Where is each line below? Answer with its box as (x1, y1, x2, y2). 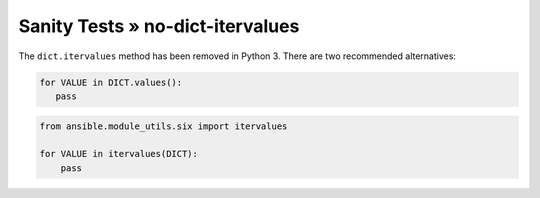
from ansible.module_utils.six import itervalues (39, 120, 288, 132)
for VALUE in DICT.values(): (39, 76, 183, 88)
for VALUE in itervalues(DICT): (39, 148, 199, 160)
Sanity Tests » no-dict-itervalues (18, 15, 300, 37)
